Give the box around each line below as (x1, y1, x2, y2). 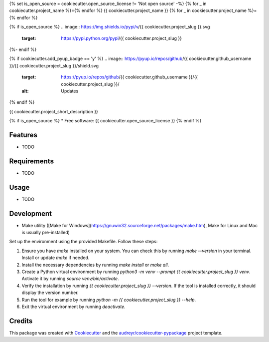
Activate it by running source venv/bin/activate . (21, 276, 119, 282)
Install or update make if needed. (21, 255, 90, 261)
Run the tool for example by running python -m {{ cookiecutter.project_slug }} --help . (21, 297, 196, 303)
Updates (61, 88, 79, 94)
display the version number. (21, 290, 79, 296)
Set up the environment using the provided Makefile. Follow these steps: (9, 239, 158, 245)
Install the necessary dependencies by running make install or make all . (21, 262, 169, 268)
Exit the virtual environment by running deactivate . (21, 304, 126, 310)
